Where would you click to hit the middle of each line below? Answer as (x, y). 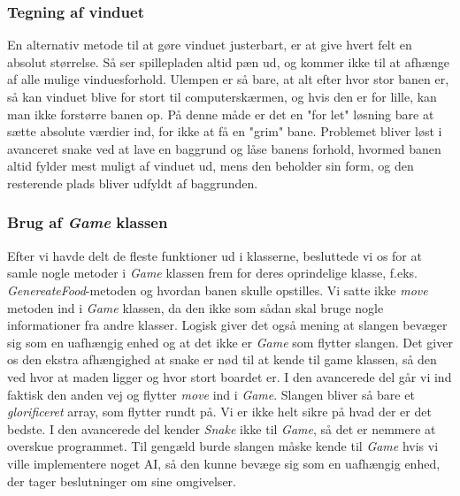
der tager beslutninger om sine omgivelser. (122, 481)
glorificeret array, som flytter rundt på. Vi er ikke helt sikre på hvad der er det (219, 412)
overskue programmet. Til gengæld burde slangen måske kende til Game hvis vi (223, 446)
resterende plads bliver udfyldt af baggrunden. (133, 183)
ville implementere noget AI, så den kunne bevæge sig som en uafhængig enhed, (224, 463)
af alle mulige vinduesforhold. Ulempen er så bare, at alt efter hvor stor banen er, (228, 79)
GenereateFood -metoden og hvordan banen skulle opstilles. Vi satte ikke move (218, 290)
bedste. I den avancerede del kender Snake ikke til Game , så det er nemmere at (222, 428)
